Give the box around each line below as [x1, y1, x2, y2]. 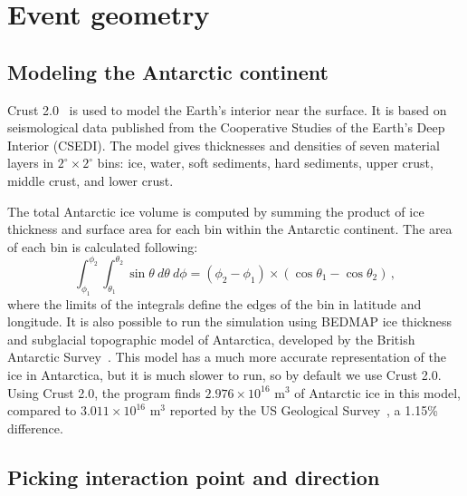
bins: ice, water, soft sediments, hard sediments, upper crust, [97, 153, 434, 172]
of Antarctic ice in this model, [294, 383, 461, 402]
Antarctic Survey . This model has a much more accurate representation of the [7, 347, 446, 366]
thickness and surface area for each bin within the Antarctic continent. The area [7, 219, 453, 238]
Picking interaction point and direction [7, 462, 380, 491]
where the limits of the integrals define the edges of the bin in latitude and [7, 294, 422, 313]
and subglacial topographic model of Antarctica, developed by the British [7, 329, 415, 348]
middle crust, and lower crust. [7, 170, 174, 190]
